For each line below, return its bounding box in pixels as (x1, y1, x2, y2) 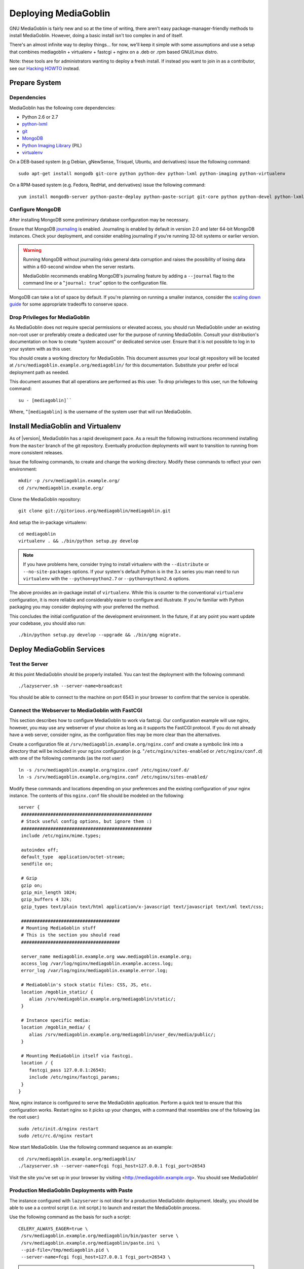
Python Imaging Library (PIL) (22, 142, 82, 148)
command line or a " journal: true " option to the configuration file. (23, 280, 168, 286)
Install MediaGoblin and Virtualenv (9, 422, 121, 431)
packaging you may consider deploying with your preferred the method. (9, 604, 160, 610)
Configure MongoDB (9, 206, 61, 213)
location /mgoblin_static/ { (21, 989, 94, 995)
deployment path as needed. (9, 369, 69, 375)
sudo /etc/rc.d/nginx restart (18, 1132, 94, 1139)
